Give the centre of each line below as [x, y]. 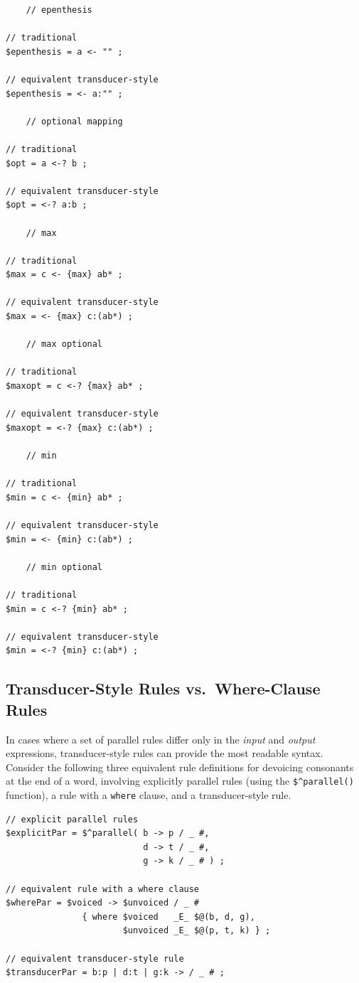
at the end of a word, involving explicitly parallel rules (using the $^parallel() [180, 781]
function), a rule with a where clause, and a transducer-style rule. [149, 794]
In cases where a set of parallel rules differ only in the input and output [161, 739]
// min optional [64, 567]
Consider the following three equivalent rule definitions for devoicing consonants [180, 767]
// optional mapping [74, 121]
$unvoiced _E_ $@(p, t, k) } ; [197, 931]
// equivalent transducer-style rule [95, 958]
